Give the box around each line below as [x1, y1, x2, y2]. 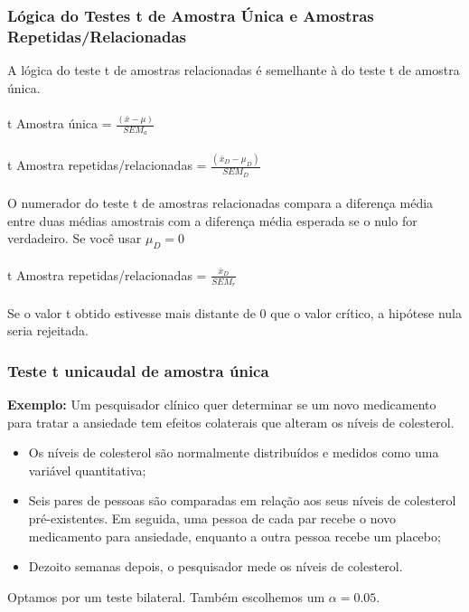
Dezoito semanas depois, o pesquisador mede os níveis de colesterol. [28, 557, 403, 576]
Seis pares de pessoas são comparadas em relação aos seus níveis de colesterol [28, 491, 456, 510]
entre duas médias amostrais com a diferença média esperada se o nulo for [7, 211, 417, 230]
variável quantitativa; [28, 460, 146, 479]
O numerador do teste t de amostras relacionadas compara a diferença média [7, 193, 434, 212]
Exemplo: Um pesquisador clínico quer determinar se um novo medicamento [7, 395, 436, 414]
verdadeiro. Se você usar [7, 229, 142, 248]
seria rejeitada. [7, 321, 89, 340]
